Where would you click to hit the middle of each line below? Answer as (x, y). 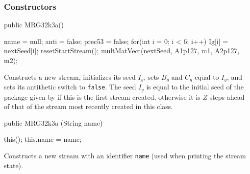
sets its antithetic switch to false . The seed (70, 87)
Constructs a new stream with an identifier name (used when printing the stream (125, 155)
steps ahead (227, 97)
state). (13, 165)
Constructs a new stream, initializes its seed (70, 76)
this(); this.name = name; (43, 139)
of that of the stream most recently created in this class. (88, 106)
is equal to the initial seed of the (195, 87)
